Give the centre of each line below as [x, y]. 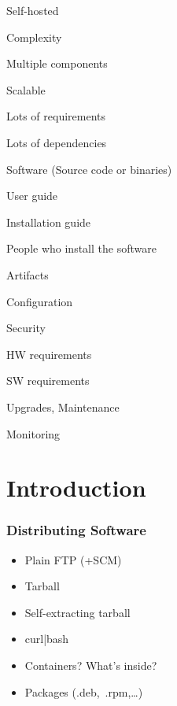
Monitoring [33, 433]
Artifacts [28, 274]
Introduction [76, 488]
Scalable [26, 89]
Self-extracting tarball [77, 612]
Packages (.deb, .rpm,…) [84, 691]
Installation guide [49, 222]
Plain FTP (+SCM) [73, 559]
